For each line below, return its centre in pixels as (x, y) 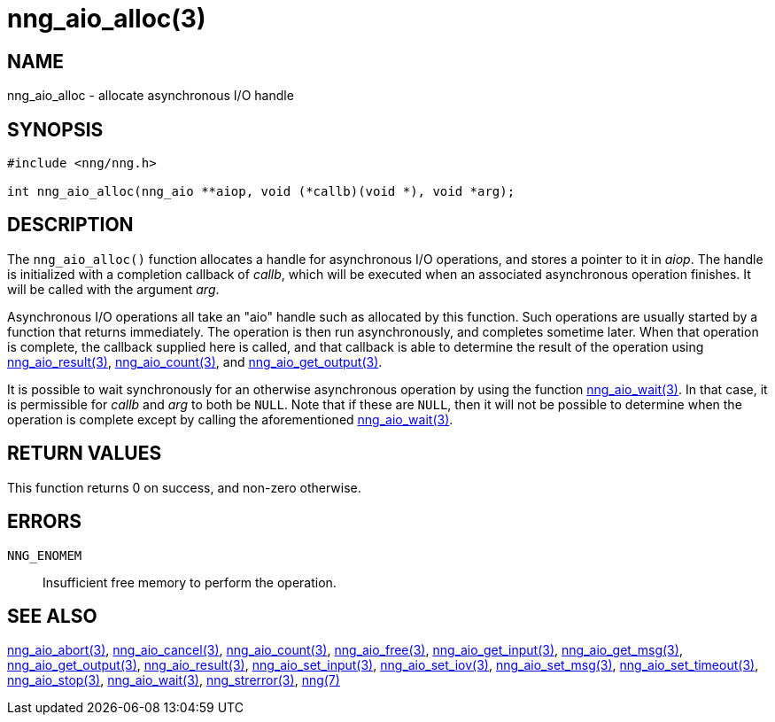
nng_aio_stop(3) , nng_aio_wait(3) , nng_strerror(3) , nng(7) (174, 680)
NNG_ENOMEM (45, 555)
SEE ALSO (52, 616)
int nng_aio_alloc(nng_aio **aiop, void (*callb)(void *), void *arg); (261, 192)
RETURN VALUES (85, 454)
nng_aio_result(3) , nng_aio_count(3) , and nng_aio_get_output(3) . (195, 361)
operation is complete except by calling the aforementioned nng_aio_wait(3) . (230, 419)
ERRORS (45, 522)
